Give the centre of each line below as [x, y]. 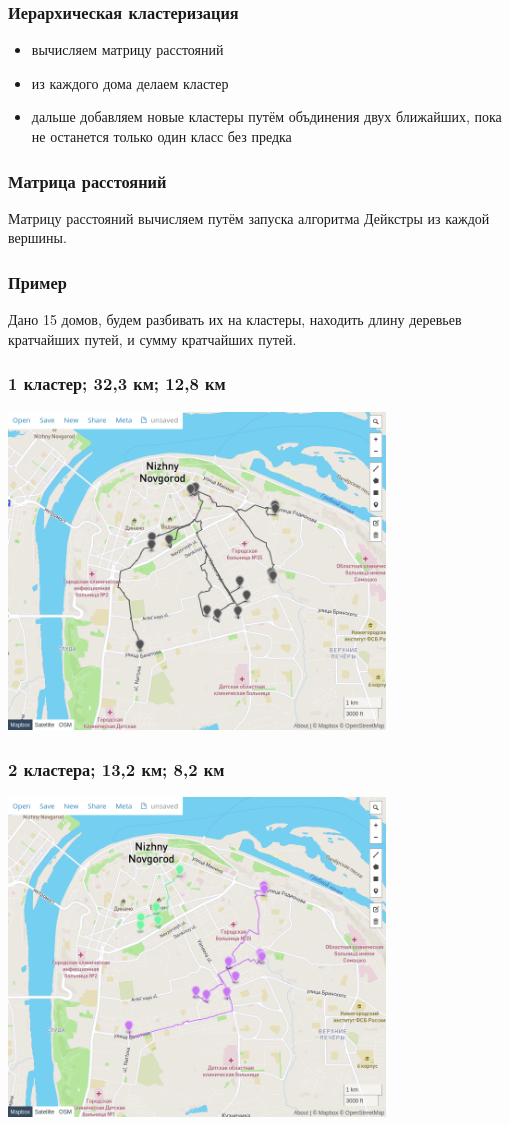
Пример [37, 281]
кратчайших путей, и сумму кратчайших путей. [152, 338]
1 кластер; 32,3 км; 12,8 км [117, 383]
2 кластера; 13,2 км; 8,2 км [116, 768]
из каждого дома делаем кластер [130, 82]
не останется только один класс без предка [161, 136]
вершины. [37, 237]
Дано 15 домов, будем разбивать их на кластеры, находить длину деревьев [235, 319]
